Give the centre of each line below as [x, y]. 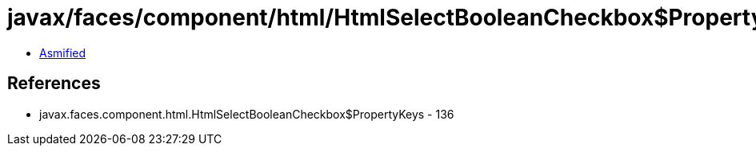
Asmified [63, 53]
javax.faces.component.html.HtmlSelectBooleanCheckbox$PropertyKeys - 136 [247, 114]
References [54, 84]
